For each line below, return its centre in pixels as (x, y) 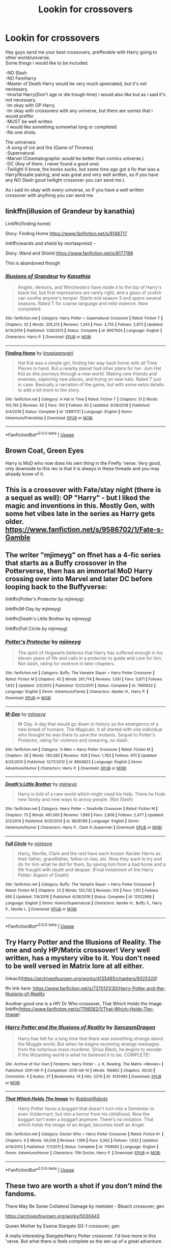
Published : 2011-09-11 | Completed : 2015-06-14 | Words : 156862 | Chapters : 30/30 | (80, 1070)
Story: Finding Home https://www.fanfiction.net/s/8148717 (66, 233)
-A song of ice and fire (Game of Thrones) (49, 147)
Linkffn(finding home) (28, 223)
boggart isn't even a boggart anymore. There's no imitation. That (85, 1119)
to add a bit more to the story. (49, 390)
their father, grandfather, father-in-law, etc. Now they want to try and (90, 859)
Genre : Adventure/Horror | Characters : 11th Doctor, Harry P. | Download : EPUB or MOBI (83, 1153)
